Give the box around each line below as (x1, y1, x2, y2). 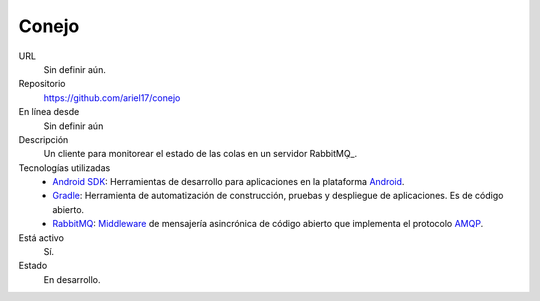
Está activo (18, 231, 65, 244)
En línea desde (18, 106, 80, 118)
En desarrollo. (43, 273, 101, 285)
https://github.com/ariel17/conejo (43, 91, 181, 104)
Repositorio (18, 78, 66, 90)
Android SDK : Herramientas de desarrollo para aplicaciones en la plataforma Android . (52, 176, 405, 188)
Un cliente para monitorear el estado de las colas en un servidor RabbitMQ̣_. (43, 148, 358, 160)
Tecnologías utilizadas (18, 161, 111, 174)
